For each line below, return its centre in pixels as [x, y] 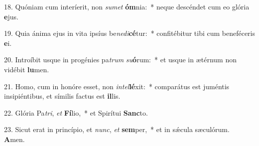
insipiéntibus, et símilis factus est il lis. [62, 96]
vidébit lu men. [27, 69]
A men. [14, 139]
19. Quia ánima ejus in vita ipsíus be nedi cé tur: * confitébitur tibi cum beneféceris [130, 33]
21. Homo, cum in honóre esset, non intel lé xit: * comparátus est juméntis [117, 86]
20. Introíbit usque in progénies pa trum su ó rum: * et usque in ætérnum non [121, 60]
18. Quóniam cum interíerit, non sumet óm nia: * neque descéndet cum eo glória [127, 6]
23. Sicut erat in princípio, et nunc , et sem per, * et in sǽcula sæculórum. [117, 129]
